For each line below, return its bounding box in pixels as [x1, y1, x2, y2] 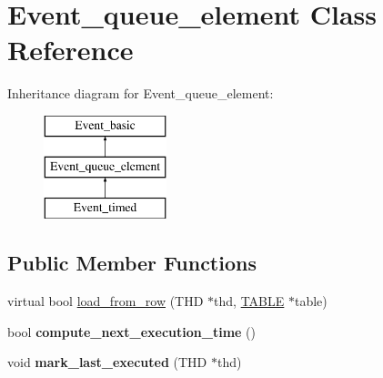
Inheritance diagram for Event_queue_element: [7, 84, 274, 103]
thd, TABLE [214, 291, 285, 311]
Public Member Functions [7, 249, 257, 277]
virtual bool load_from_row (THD [7, 291, 204, 311]
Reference [7, 31, 134, 68]
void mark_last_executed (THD [7, 352, 207, 372]
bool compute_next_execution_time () [7, 322, 256, 341]
